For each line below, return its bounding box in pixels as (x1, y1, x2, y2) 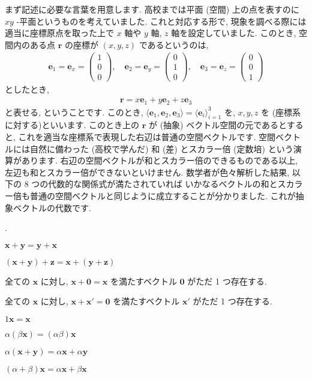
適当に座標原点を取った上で (5, 26, 114, 39)
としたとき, (5, 82, 49, 95)
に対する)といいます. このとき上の (5, 119, 139, 131)
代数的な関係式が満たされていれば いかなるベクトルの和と (48, 177, 278, 190)
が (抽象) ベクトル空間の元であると (148, 119, 287, 131)
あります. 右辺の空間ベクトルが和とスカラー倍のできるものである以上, (21, 154, 298, 167)
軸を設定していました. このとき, (171, 26, 296, 39)
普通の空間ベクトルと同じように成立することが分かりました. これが (29, 189, 296, 202)
